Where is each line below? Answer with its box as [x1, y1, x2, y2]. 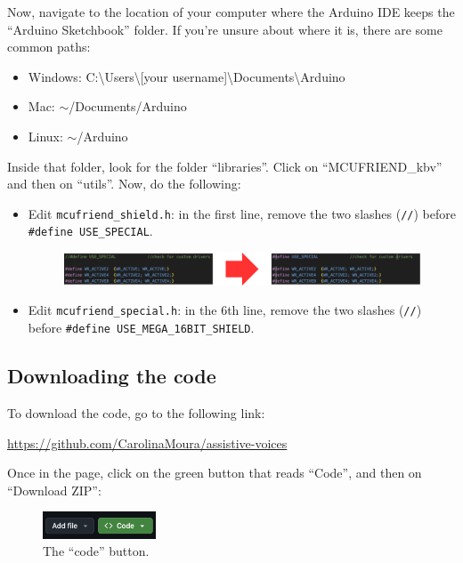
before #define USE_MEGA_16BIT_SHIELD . [28, 318, 255, 337]
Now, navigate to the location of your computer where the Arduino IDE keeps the [7, 3, 455, 20]
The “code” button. [43, 542, 150, 560]
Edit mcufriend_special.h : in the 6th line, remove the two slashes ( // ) [28, 301, 422, 319]
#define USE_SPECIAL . [28, 221, 153, 240]
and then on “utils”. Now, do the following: [7, 174, 241, 193]
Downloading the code [7, 362, 216, 390]
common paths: [7, 37, 91, 56]
